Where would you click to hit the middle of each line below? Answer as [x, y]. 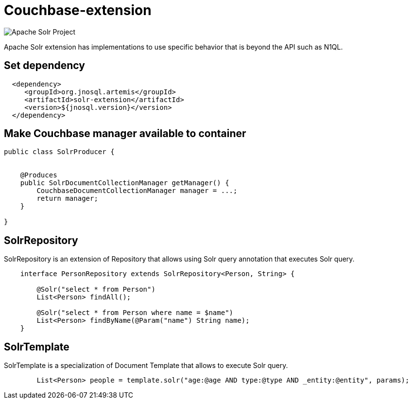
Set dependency [44, 66]
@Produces [39, 175]
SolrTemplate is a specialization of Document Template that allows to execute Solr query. [146, 366]
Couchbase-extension [78, 10]
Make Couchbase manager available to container [125, 134]
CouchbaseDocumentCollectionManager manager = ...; [137, 191]
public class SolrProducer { [59, 152]
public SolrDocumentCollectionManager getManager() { [125, 183]
